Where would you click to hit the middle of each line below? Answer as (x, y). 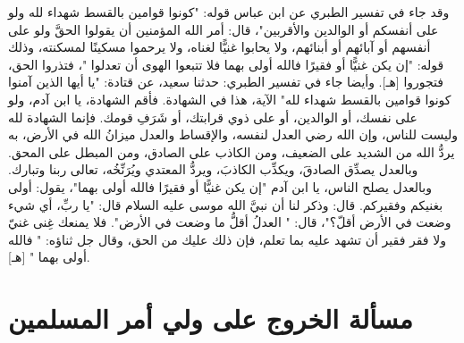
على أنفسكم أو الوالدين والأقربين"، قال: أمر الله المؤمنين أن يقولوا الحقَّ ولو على (224, 29)
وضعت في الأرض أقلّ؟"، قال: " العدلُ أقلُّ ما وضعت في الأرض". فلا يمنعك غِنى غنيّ (230, 222)
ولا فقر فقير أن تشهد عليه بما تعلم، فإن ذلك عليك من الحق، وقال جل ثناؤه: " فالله (227, 239)
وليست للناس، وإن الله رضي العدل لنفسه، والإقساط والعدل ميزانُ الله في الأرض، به (233, 134)
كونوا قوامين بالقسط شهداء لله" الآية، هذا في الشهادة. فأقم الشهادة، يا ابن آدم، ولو (230, 99)
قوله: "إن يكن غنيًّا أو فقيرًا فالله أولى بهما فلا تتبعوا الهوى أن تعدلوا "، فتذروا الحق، (226, 64)
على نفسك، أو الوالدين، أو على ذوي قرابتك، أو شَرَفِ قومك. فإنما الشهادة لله (213, 117)
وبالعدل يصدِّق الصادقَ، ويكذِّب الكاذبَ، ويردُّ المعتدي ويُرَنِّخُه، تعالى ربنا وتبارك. (213, 169)
